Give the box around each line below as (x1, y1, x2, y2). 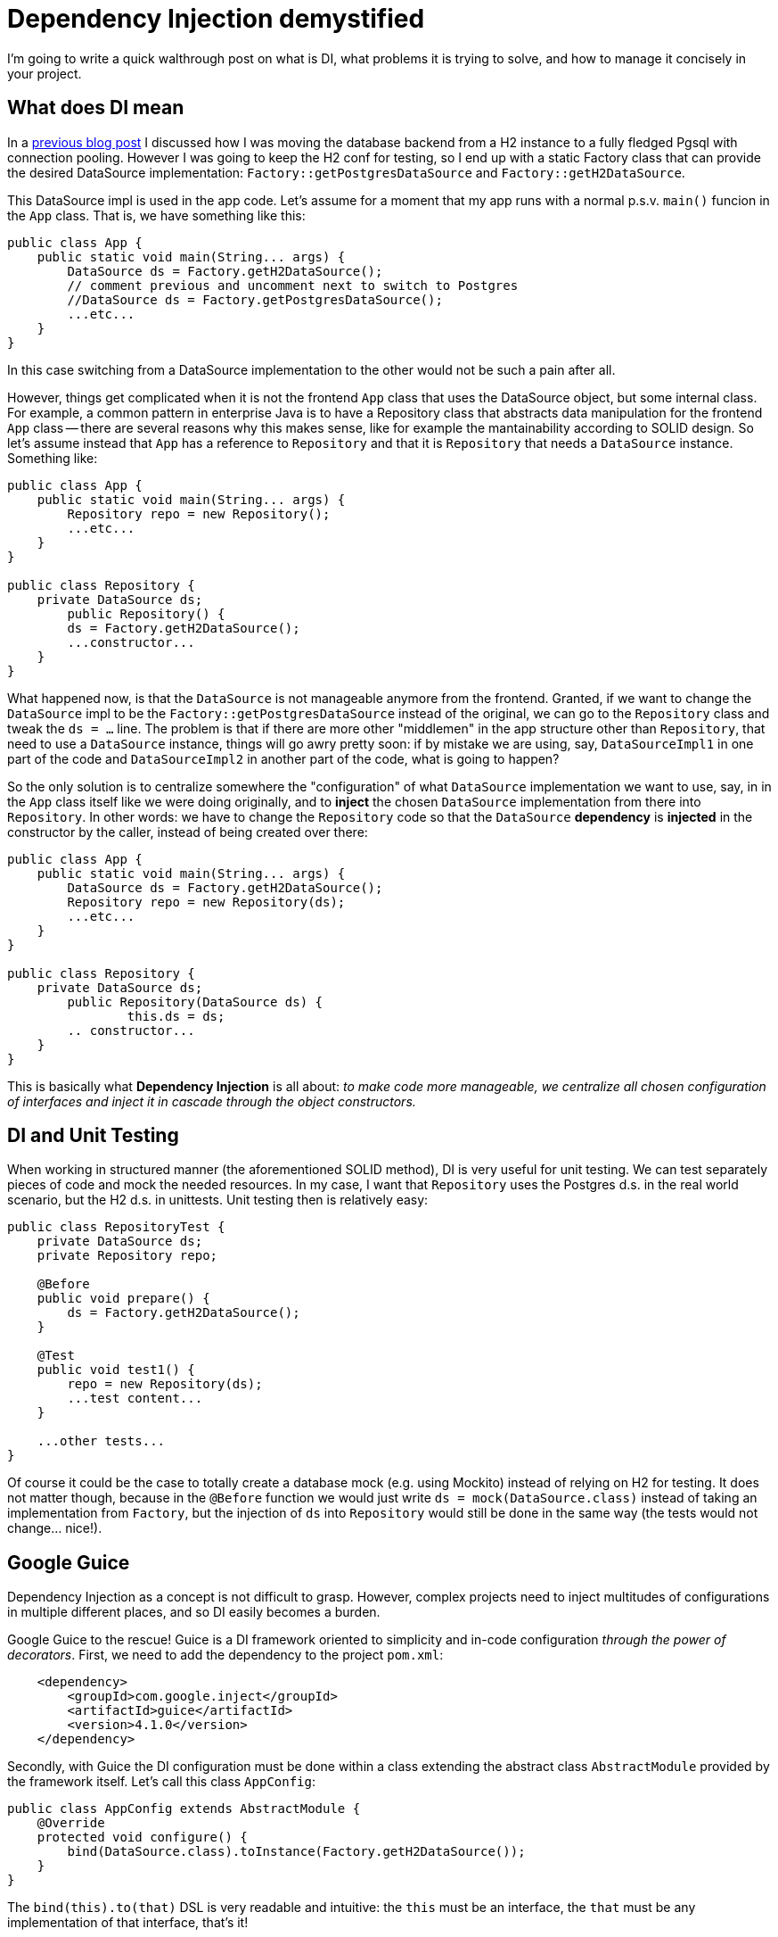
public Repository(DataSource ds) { (67, 994, 323, 1009)
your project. (7, 65, 82, 81)
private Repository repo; (37, 1248, 218, 1263)
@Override (37, 1816, 105, 1831)
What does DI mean (7, 96, 184, 120)
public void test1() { (37, 1362, 195, 1378)
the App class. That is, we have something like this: (7, 207, 306, 223)
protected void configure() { (37, 1830, 248, 1845)
